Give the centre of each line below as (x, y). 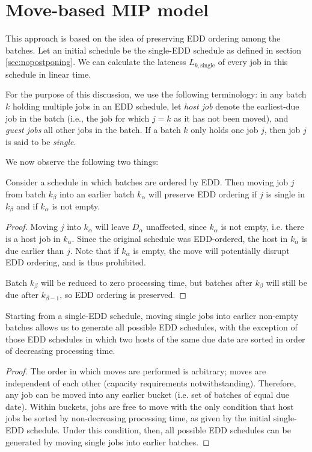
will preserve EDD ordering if (203, 193)
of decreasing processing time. (60, 351)
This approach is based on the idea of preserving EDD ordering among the (143, 38)
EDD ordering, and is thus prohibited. (76, 262)
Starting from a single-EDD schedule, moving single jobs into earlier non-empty (152, 315)
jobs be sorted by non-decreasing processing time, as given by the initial (138, 418)
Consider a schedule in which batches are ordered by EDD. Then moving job (147, 181)
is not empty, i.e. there (262, 227)
